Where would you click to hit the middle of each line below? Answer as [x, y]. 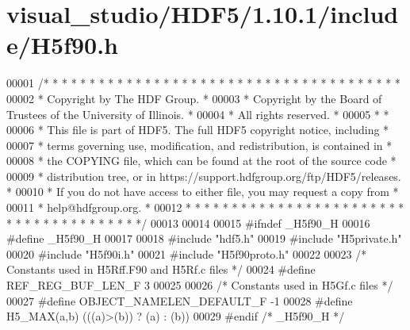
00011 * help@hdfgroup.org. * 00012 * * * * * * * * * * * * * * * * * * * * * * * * [205, 207]
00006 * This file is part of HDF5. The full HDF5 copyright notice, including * [198, 130]
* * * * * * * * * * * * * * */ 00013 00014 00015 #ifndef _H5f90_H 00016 [188, 223]
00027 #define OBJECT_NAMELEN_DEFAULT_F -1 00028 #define [180, 300]
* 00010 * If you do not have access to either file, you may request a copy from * [203, 192]
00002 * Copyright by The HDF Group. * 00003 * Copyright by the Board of [194, 98]
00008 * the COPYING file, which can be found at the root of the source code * [201, 161]
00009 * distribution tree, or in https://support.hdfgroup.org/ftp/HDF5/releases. [204, 176]
